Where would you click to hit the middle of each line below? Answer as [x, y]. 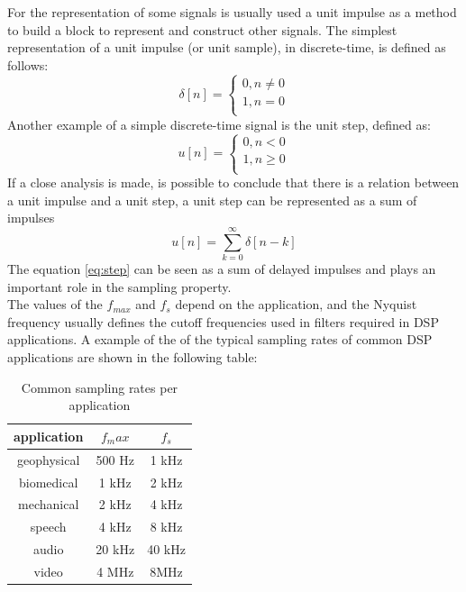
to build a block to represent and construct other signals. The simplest [202, 29]
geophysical [49, 459]
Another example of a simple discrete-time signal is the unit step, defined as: [219, 124]
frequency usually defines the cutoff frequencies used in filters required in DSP [223, 321]
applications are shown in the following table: [132, 357]
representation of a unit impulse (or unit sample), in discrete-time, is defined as [227, 47]
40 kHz [166, 549]
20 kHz [115, 549]
